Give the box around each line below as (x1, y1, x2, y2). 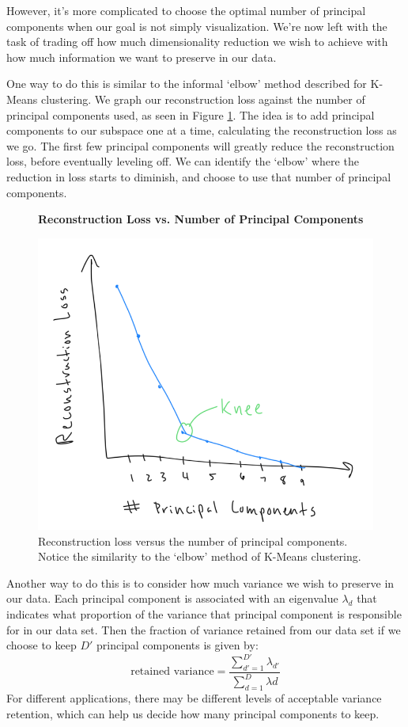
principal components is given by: (96, 637, 259, 653)
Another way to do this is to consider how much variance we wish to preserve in (6, 574, 395, 591)
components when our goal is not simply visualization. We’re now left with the (6, 17, 387, 34)
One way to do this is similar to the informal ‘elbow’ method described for (6, 75, 367, 92)
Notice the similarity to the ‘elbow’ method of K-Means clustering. (38, 548, 361, 565)
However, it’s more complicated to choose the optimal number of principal (6, 2, 366, 18)
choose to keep (6, 637, 77, 653)
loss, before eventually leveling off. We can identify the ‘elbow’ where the (6, 153, 359, 169)
